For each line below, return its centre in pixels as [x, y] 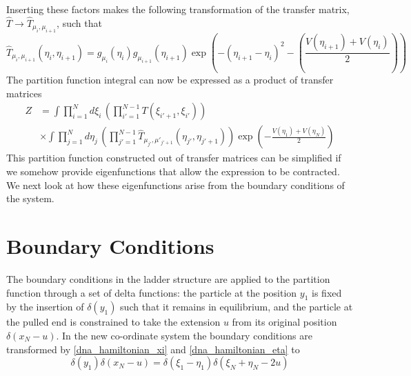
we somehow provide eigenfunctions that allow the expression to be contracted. [173, 171]
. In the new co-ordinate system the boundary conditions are [184, 335]
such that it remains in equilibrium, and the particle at [237, 307]
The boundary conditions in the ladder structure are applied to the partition [168, 278]
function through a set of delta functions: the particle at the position [152, 292]
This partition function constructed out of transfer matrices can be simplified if [174, 158]
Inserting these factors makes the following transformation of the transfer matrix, [178, 9]
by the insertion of [45, 307]
